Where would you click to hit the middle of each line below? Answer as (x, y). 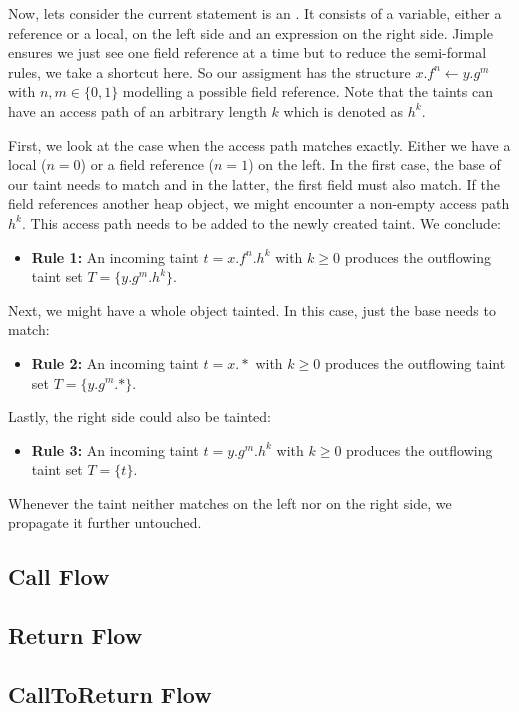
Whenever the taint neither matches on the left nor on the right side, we (230, 502)
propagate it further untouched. (105, 522)
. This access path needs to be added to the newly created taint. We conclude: (261, 222)
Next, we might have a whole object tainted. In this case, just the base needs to (252, 309)
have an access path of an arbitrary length (137, 110)
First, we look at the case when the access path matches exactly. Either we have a (259, 144)
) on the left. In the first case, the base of (374, 164)
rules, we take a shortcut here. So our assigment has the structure (209, 71)
